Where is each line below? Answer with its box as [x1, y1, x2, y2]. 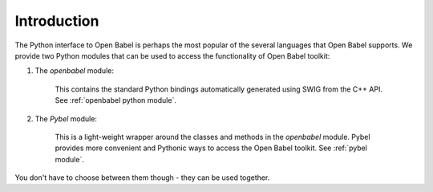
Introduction [14, 12, 99, 30]
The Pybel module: [34, 113, 98, 124]
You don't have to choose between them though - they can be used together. [14, 173, 270, 182]
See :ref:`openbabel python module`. [55, 96, 176, 105]
